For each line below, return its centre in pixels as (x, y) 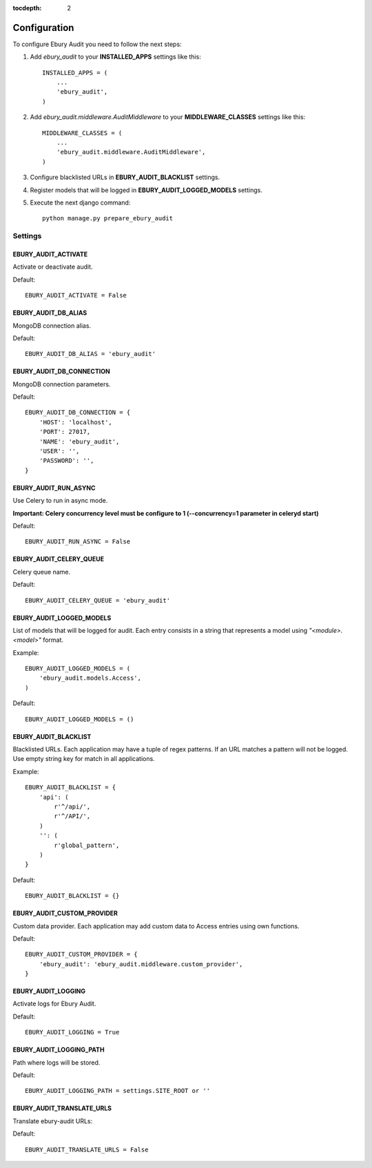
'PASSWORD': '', (66, 461)
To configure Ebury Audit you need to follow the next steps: (97, 44)
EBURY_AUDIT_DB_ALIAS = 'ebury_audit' (91, 354)
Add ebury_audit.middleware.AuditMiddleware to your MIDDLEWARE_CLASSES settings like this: (168, 117)
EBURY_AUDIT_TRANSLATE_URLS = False (87, 1149)
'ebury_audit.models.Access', (90, 678)
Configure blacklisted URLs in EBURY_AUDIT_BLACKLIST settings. (125, 177)
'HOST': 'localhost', (76, 422)
